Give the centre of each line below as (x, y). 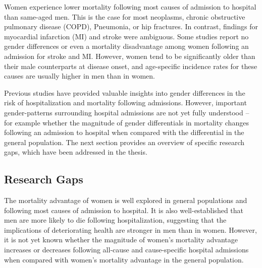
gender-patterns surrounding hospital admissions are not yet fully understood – (127, 112)
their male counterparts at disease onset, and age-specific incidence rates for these (131, 66)
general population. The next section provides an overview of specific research (124, 142)
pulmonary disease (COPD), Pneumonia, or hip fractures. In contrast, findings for (131, 26)
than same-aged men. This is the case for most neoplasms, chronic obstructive (125, 16)
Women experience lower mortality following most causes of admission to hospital (130, 7)
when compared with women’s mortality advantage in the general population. (124, 259)
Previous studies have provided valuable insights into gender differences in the (125, 92)
